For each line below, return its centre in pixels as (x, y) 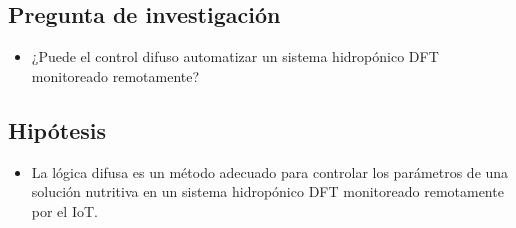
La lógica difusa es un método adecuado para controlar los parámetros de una (270, 171)
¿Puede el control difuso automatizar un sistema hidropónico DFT (235, 56)
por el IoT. (64, 210)
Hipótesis (57, 129)
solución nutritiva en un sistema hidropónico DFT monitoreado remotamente (267, 191)
